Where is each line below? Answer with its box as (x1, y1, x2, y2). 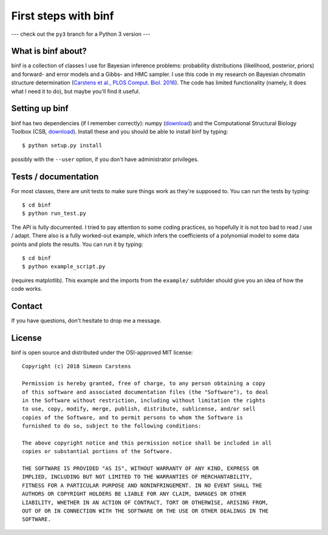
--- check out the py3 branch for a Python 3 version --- (11, 30, 151, 38)
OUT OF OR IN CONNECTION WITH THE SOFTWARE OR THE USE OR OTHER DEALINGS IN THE (22, 507, 269, 514)
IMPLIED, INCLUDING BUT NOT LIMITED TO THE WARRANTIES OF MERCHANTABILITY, (22, 474, 253, 480)
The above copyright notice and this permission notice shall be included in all (22, 439, 272, 446)
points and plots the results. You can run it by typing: (11, 240, 143, 248)
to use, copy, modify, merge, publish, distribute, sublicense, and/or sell (22, 406, 256, 412)
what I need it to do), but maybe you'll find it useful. (11, 87, 140, 95)
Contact (11, 301, 43, 311)
